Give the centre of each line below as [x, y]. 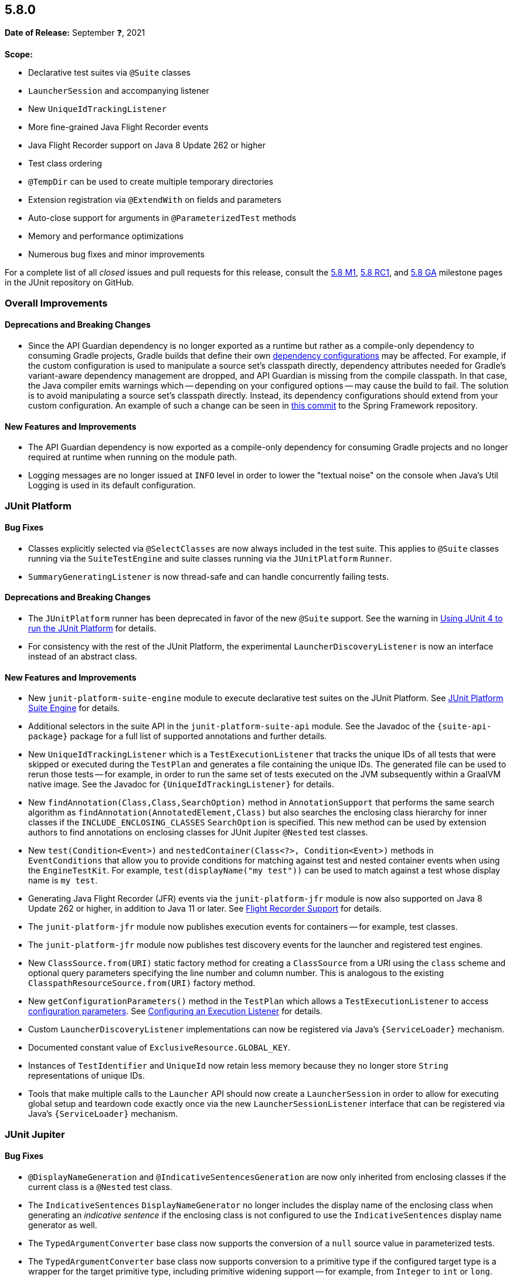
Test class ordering [65, 164]
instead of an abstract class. [83, 657]
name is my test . [63, 881]
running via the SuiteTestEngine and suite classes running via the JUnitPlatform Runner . [210, 558]
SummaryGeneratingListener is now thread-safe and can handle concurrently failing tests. [209, 576]
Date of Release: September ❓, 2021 [75, 33]
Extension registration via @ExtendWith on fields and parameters [155, 200]
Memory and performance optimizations [106, 236]
